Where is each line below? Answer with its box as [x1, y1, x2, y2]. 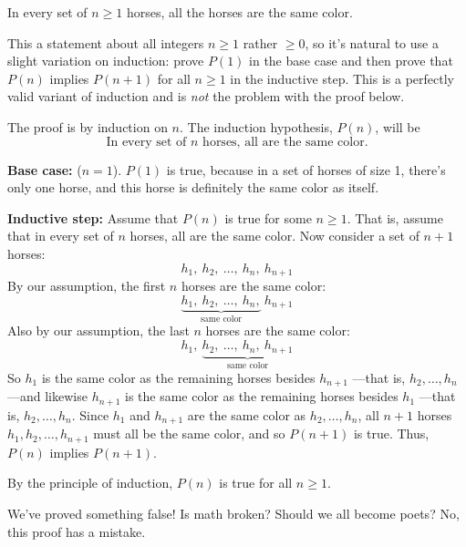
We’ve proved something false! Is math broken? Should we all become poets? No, [7, 503, 460, 522]
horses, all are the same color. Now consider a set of [129, 226, 419, 245]
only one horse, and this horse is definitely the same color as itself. [7, 178, 379, 197]
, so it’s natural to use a [305, 33, 439, 52]
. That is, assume [347, 208, 443, 227]
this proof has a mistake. [7, 521, 146, 541]
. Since [71, 405, 109, 424]
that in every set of [7, 226, 114, 245]
